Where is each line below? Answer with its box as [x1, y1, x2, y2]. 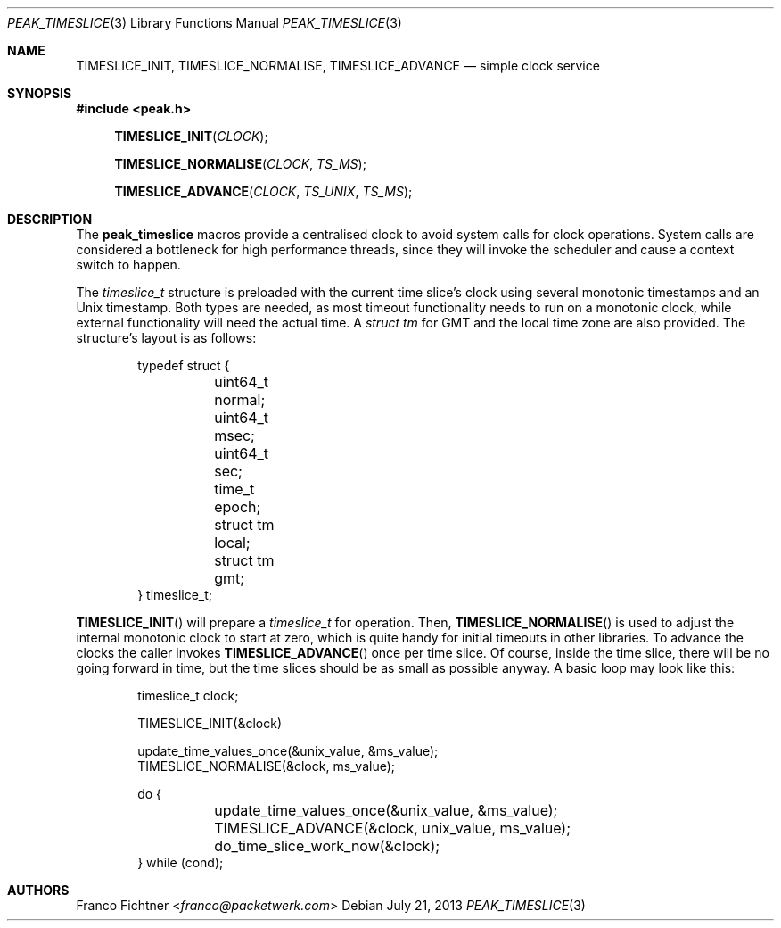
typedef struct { [137, 358, 230, 373]
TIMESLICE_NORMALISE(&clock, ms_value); [137, 758, 395, 774]
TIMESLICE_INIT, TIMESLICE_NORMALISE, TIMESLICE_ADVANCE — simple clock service [76, 58, 600, 73]
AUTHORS [7, 882, 70, 898]
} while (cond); [137, 855, 224, 870]
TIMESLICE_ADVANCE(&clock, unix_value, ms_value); [214, 819, 571, 837]
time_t [214, 480, 255, 498]
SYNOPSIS [7, 86, 72, 101]
